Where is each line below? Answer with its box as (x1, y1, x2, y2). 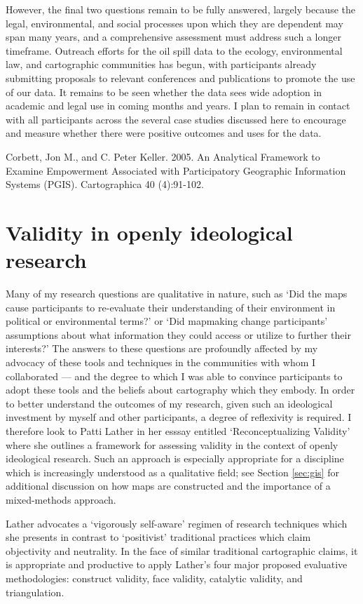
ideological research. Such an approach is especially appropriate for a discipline (6, 451, 344, 466)
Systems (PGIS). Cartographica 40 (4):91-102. (6, 177, 204, 192)
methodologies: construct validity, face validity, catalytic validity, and (6, 570, 303, 585)
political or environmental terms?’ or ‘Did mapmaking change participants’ (6, 314, 328, 328)
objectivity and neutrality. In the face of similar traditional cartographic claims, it (6, 543, 358, 558)
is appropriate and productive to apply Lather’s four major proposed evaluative (6, 557, 348, 572)
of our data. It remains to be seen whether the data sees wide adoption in (6, 84, 322, 99)
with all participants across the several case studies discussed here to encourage (6, 112, 346, 126)
